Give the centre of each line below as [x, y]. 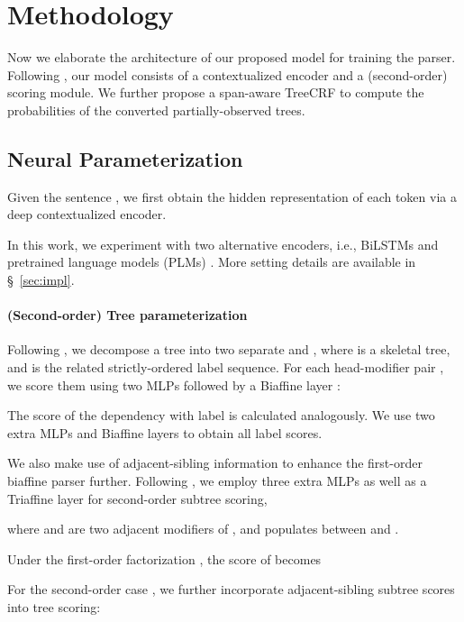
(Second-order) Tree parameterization [127, 315]
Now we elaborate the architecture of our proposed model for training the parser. [232, 57]
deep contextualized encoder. [87, 214]
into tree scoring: [54, 607]
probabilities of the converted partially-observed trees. [156, 110]
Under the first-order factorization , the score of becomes [164, 558]
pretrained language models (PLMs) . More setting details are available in [212, 262]
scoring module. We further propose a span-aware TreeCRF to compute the [216, 92]
